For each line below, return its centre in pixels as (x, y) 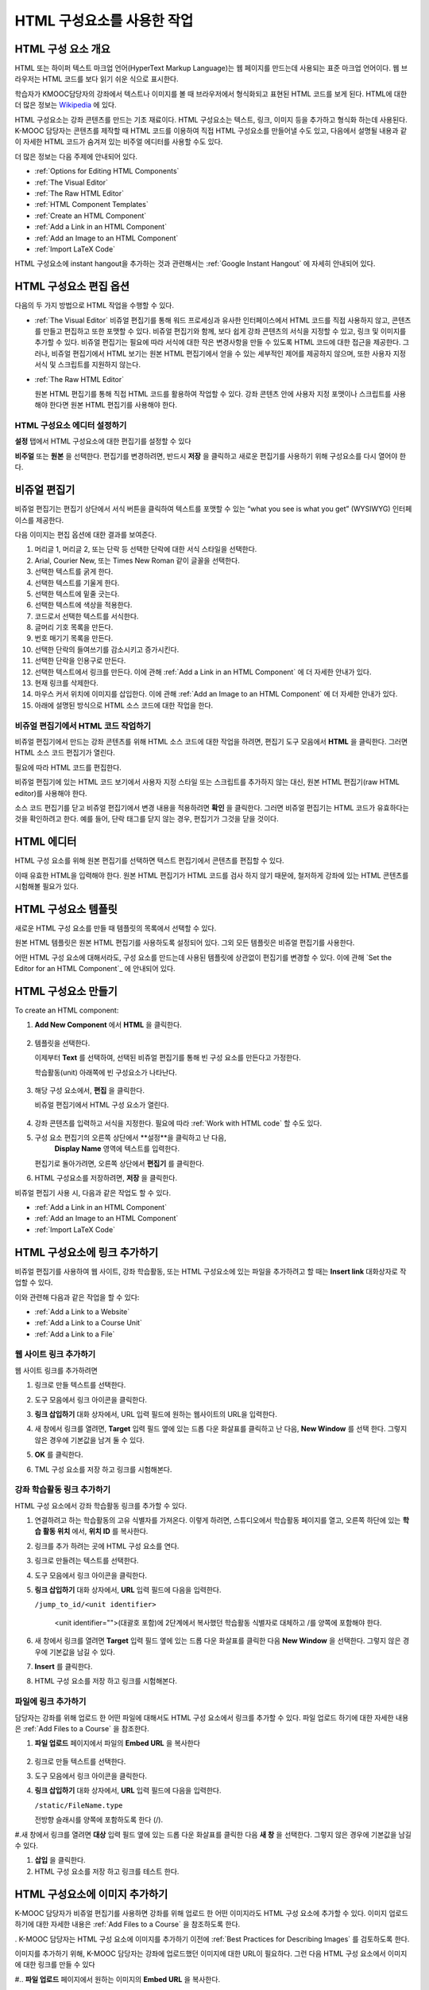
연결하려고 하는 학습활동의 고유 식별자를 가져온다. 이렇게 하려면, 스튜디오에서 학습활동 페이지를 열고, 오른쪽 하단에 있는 (218, 1520)
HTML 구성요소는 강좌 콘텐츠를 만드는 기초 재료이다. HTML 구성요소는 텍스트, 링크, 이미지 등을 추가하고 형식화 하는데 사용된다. (211, 119)
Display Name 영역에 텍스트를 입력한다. (117, 1149)
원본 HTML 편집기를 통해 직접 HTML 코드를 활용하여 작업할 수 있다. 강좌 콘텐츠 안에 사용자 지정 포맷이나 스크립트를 (213, 393)
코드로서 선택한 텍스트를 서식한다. (87, 616)
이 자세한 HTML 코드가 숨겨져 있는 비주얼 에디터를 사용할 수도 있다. (119, 142)
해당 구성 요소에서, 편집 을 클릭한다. (89, 1090)
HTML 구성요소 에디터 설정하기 (71, 426)
